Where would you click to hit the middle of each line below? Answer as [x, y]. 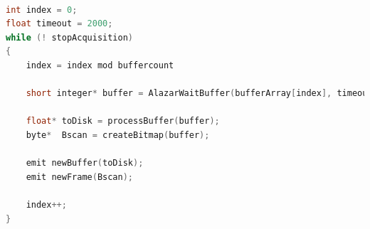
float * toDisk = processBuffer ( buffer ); [123, 121]
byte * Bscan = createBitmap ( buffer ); [118, 135]
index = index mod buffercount [100, 65]
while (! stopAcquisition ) [70, 37]
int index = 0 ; [42, 10]
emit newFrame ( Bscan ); [79, 177]
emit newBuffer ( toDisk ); [85, 163]
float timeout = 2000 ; [59, 24]
